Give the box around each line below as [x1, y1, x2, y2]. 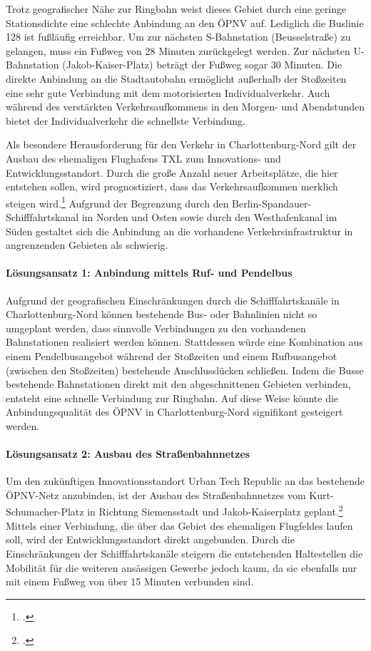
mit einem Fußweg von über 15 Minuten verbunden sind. [6, 574, 254, 589]
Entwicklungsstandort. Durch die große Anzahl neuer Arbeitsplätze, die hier [6, 165, 338, 180]
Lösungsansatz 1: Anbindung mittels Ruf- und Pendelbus [6, 265, 293, 280]
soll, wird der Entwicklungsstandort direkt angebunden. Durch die [6, 532, 295, 547]
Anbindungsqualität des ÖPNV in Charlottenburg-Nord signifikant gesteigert [6, 404, 343, 419]
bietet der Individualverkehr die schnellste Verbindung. [6, 113, 245, 128]
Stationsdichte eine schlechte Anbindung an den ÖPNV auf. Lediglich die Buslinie [6, 15, 364, 30]
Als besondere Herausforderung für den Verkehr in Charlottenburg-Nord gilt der [6, 137, 357, 152]
